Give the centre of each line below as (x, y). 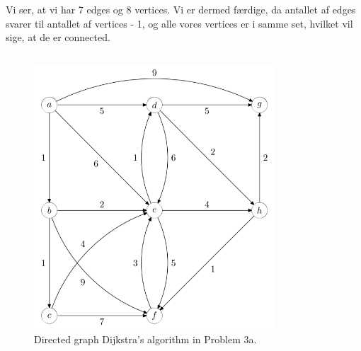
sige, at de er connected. (58, 37)
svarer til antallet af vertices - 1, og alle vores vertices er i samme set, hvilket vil (179, 23)
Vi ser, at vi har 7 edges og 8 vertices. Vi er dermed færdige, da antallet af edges (181, 9)
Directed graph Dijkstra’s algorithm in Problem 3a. (145, 339)
